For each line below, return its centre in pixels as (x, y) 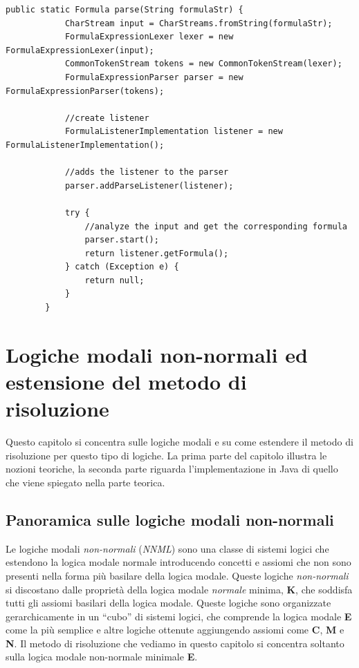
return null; (114, 280)
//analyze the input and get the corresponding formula (216, 226)
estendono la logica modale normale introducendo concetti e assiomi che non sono (178, 562)
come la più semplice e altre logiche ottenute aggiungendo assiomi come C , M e (175, 630)
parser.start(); (122, 240)
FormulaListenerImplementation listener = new (174, 132)
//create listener (107, 118)
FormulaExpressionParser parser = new (154, 77)
